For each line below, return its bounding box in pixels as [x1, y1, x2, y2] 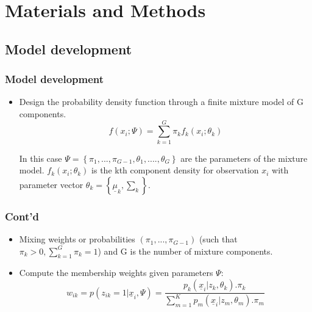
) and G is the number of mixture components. [97, 244, 273, 257]
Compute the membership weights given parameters [19, 266, 213, 279]
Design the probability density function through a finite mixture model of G [19, 95, 303, 108]
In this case [19, 151, 62, 164]
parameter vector [19, 178, 83, 190]
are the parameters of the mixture [180, 151, 308, 164]
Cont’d [5, 208, 39, 223]
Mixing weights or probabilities [19, 233, 135, 245]
